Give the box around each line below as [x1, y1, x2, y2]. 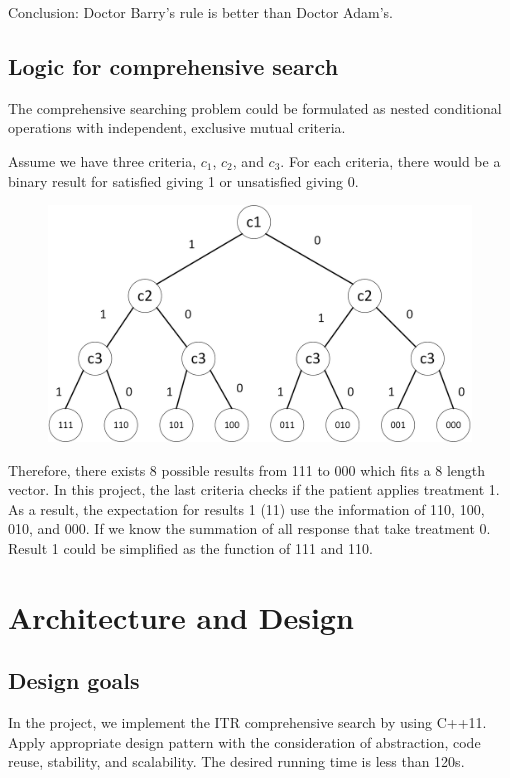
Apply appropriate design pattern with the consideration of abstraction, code [8, 731, 481, 752]
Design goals [8, 665, 140, 696]
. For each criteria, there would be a [280, 150, 501, 171]
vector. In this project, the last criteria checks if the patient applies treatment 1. [8, 479, 500, 500]
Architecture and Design [8, 596, 354, 637]
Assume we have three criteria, [8, 150, 197, 171]
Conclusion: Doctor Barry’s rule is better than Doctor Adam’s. [8, 2, 393, 22]
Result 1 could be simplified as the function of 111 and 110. [8, 537, 373, 558]
